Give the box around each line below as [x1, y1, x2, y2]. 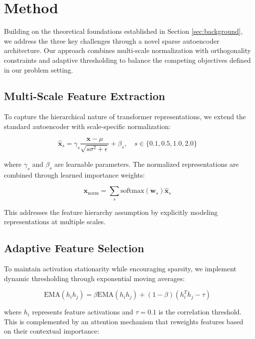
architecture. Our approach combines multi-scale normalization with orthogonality [4, 45, 251, 55]
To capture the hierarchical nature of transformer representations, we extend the [4, 111, 246, 122]
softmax [120, 187, 145, 195]
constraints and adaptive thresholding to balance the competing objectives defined [4, 54, 251, 65]
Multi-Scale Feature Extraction [4, 88, 165, 104]
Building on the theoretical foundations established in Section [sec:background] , [4, 26, 243, 36]
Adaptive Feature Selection [4, 240, 144, 256]
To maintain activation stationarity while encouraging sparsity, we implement [4, 263, 237, 274]
